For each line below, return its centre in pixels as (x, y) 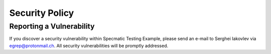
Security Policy (42, 13)
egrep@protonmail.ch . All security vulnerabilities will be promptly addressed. (89, 46)
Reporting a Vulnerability (52, 26)
